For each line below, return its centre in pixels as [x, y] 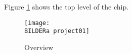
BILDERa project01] [57, 31]
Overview [39, 47]
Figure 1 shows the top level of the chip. [67, 6]
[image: [37, 23]
